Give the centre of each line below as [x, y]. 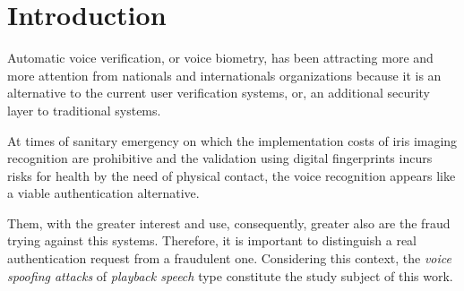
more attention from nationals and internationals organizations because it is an [224, 75]
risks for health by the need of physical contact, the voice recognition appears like [232, 175]
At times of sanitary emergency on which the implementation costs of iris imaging [232, 140]
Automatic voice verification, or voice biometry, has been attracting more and [220, 58]
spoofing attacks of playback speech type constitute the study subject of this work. [230, 275]
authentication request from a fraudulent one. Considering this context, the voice [229, 258]
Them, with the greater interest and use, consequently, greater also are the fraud [229, 223]
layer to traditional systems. [84, 110]
